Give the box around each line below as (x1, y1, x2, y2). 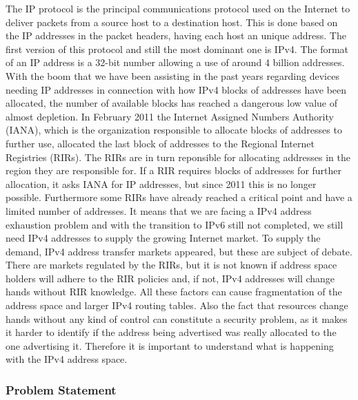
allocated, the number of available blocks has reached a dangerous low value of (6, 96, 337, 110)
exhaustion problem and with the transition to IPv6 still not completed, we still (6, 217, 344, 231)
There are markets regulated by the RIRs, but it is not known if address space (6, 257, 337, 272)
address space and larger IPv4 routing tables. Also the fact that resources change (6, 298, 348, 313)
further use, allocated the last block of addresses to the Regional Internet (6, 136, 315, 150)
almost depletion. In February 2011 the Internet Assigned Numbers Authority (6, 109, 334, 123)
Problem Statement (6, 381, 117, 398)
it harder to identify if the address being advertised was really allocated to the (6, 325, 337, 339)
